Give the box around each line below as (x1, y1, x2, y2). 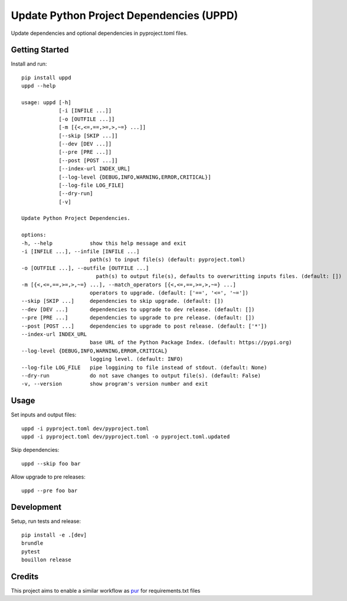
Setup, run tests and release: (11, 518, 81, 525)
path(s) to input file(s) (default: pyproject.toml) (89, 256, 245, 263)
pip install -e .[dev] (21, 531, 87, 538)
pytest (21, 548, 41, 555)
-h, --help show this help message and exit (21, 240, 186, 247)
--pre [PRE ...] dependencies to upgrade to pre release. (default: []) (21, 314, 255, 321)
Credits (11, 571, 39, 581)
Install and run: (11, 60, 47, 67)
